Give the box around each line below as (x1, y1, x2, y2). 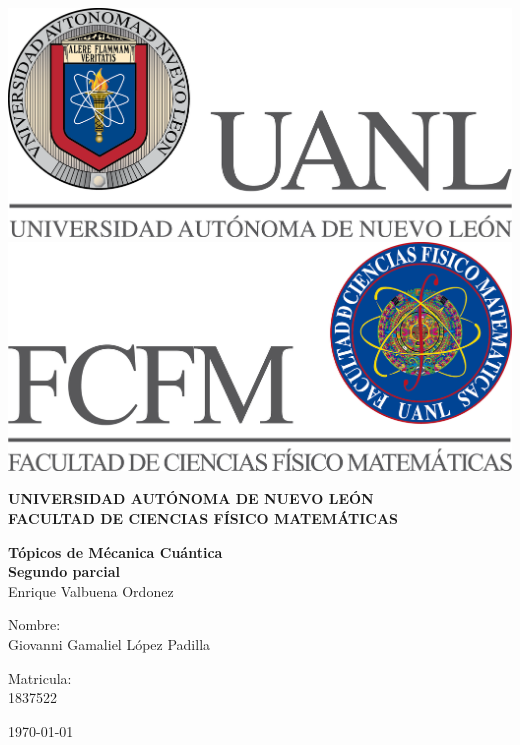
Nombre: (8, 614, 61, 635)
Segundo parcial (8, 561, 120, 582)
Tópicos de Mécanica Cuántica (8, 541, 223, 562)
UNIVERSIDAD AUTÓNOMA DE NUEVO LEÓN (8, 488, 374, 509)
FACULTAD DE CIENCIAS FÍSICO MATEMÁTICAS (8, 507, 399, 528)
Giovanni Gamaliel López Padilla (8, 633, 211, 654)
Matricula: (8, 667, 72, 688)
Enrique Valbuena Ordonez (8, 580, 174, 601)
